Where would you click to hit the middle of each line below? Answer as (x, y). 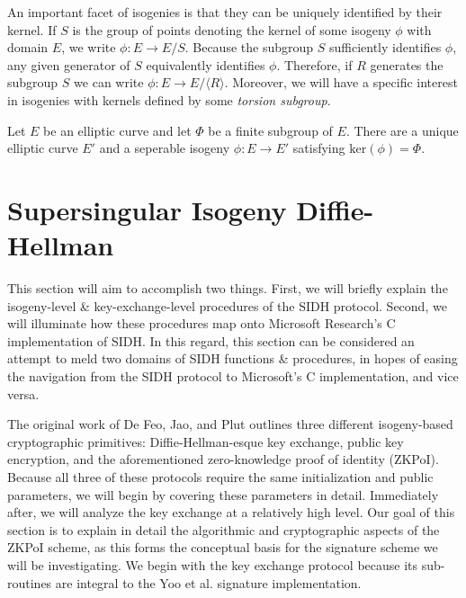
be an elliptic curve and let (117, 130)
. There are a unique (402, 130)
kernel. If (32, 29)
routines (30, 582)
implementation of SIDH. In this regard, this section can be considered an (211, 340)
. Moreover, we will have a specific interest (341, 82)
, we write (89, 47)
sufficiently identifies (385, 47)
